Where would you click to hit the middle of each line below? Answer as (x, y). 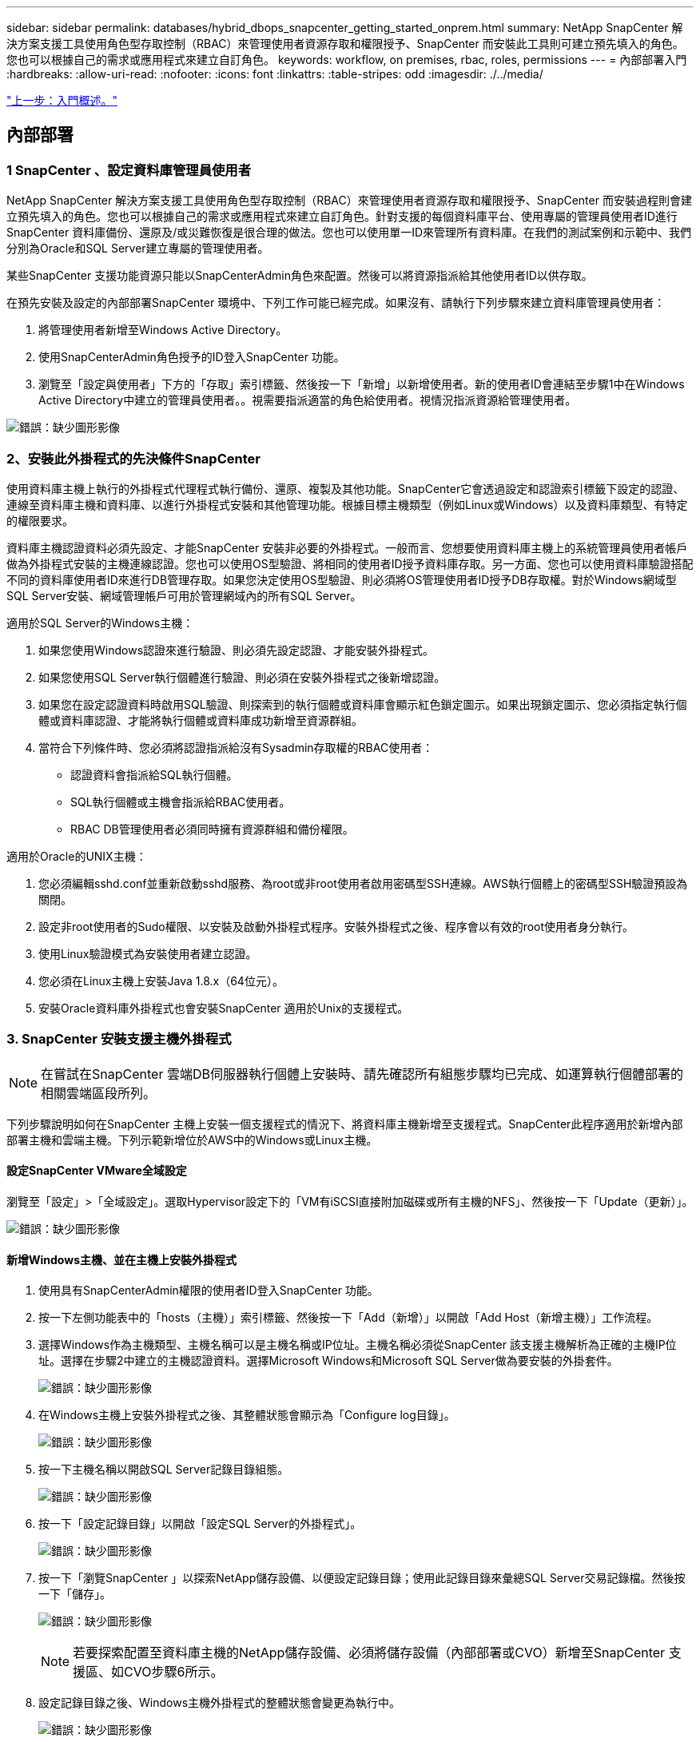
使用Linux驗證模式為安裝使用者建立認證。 (148, 953)
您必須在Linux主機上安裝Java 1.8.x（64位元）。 (161, 980)
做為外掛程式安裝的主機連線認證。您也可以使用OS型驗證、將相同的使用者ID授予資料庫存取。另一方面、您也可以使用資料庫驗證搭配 (350, 563)
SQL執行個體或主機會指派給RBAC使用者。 (181, 801)
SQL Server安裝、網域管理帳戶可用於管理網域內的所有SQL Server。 (184, 595)
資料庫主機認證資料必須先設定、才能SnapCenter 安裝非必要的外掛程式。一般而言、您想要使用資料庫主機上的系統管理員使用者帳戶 (347, 547)
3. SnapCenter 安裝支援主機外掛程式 (119, 1039)
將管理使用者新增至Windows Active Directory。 (163, 330)
